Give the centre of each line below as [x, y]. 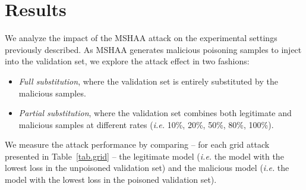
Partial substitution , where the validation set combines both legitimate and [155, 113]
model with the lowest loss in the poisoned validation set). [111, 180]
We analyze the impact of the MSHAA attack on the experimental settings [141, 38]
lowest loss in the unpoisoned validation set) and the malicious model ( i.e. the [147, 168]
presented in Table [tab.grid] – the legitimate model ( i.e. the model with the [144, 156]
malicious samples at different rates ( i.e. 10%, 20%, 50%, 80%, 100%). [146, 124]
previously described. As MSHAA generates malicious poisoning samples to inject [153, 49]
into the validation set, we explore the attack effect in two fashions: [127, 61]
